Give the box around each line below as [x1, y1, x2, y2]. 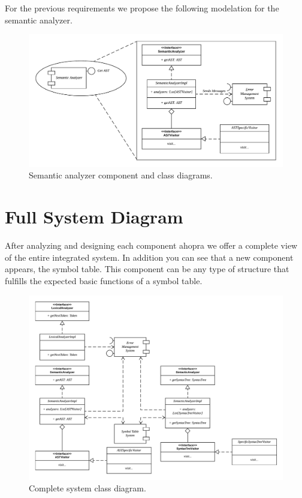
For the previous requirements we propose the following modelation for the [5, 2, 279, 14]
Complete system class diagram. [29, 482, 146, 494]
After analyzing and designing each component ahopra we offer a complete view [5, 239, 298, 252]
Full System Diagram [5, 204, 183, 229]
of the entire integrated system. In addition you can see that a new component [5, 251, 294, 263]
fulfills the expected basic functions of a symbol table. [5, 274, 203, 287]
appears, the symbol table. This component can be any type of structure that [5, 263, 289, 275]
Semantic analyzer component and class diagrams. [29, 169, 213, 181]
